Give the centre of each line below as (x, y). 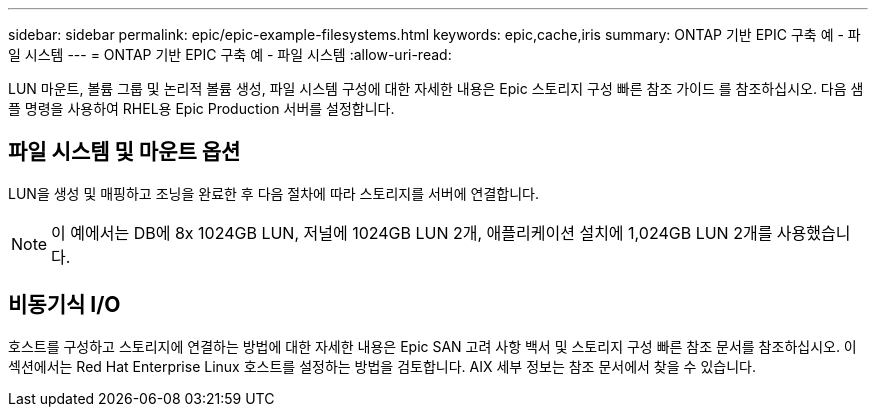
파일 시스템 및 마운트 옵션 (124, 152)
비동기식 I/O (64, 305)
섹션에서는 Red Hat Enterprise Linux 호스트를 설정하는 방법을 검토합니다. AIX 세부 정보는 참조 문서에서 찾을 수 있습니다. (382, 366)
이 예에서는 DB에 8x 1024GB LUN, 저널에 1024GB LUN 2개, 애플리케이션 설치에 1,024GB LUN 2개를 (412, 232)
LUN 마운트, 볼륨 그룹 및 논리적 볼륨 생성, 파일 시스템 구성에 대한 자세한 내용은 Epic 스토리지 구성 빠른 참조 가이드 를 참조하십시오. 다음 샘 (436, 88)
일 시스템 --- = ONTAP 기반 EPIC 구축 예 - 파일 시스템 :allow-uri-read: (230, 54)
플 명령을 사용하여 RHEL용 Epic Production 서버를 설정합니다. (201, 108)
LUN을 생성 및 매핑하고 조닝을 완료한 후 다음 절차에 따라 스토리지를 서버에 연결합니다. (273, 193)
